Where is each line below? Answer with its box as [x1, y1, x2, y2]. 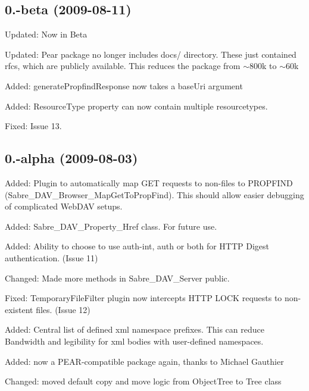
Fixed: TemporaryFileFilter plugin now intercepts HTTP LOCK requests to [5, 292, 282, 304]
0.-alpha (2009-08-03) [5, 149, 138, 167]
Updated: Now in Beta [5, 28, 88, 40]
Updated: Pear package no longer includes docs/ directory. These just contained [5, 48, 296, 60]
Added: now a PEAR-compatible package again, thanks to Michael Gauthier [5, 355, 284, 367]
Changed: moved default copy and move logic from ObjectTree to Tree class [5, 375, 282, 387]
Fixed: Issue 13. [5, 120, 62, 132]
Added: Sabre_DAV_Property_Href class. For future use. [5, 220, 217, 232]
